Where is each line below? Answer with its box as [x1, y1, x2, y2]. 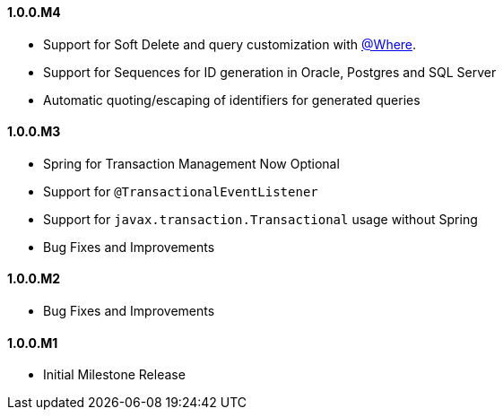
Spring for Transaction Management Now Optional [43, 155, 340, 171]
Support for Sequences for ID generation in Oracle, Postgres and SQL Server [43, 64, 497, 80]
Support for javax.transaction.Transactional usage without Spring [43, 211, 478, 227]
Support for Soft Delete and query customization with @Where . [43, 36, 417, 52]
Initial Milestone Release [43, 367, 186, 383]
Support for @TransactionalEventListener [43, 183, 318, 199]
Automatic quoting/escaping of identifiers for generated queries [43, 91, 421, 108]
